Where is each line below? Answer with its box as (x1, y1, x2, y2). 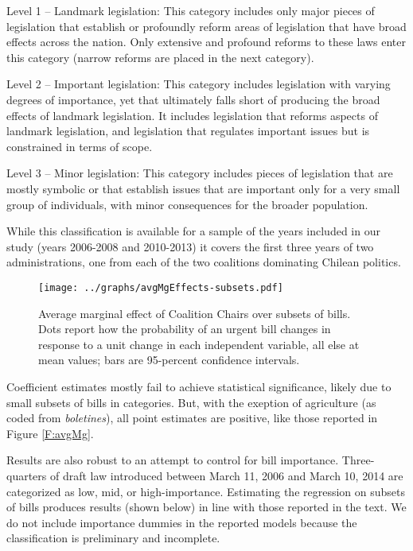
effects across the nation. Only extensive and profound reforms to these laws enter (6, 33, 406, 50)
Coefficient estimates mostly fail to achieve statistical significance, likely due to (6, 378, 392, 394)
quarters (6, 467, 47, 483)
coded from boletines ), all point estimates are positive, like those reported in (6, 409, 378, 426)
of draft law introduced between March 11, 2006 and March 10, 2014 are (49, 467, 403, 483)
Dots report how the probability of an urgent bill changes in (38, 320, 331, 337)
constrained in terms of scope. (6, 138, 153, 154)
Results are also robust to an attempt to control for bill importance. (6, 452, 339, 468)
